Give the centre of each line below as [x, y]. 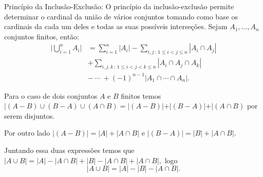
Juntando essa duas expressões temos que [69, 150]
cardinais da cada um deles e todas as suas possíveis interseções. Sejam [116, 26]
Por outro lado [27, 133]
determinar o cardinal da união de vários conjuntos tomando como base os [121, 16]
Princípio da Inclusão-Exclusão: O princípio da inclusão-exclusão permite [119, 6]
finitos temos [141, 95]
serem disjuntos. [30, 115]
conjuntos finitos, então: [42, 36]
